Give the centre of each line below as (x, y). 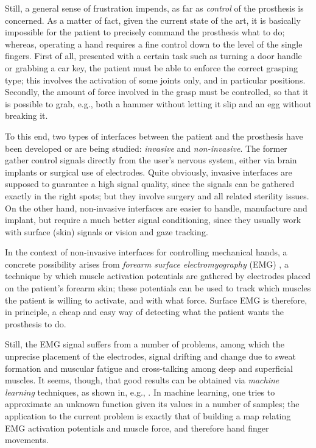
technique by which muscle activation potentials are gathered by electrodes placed (158, 276)
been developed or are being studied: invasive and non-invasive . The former (146, 148)
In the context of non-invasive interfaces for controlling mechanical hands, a (146, 252)
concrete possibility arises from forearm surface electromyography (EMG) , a (147, 264)
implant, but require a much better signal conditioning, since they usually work (153, 220)
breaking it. (26, 116)
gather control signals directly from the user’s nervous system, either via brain (151, 160)
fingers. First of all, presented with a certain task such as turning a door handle (153, 56)
